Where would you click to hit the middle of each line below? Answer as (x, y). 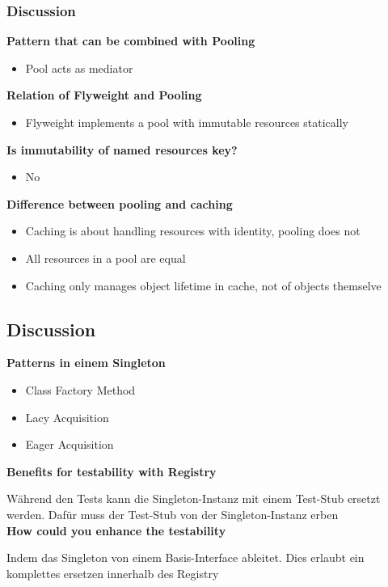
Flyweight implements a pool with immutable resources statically (187, 122)
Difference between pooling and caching (120, 203)
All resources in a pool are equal (105, 258)
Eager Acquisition (70, 444)
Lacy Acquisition (67, 417)
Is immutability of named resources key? (122, 149)
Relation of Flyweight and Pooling (104, 95)
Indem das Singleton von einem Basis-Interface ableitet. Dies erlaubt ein (186, 557)
